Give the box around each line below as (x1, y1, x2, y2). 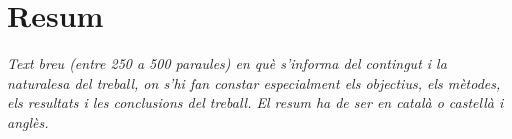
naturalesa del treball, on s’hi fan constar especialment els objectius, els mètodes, (7, 72, 501, 93)
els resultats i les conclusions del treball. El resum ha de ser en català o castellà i (7, 92, 504, 113)
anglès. (7, 111, 49, 132)
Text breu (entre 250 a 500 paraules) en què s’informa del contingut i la (7, 53, 447, 74)
